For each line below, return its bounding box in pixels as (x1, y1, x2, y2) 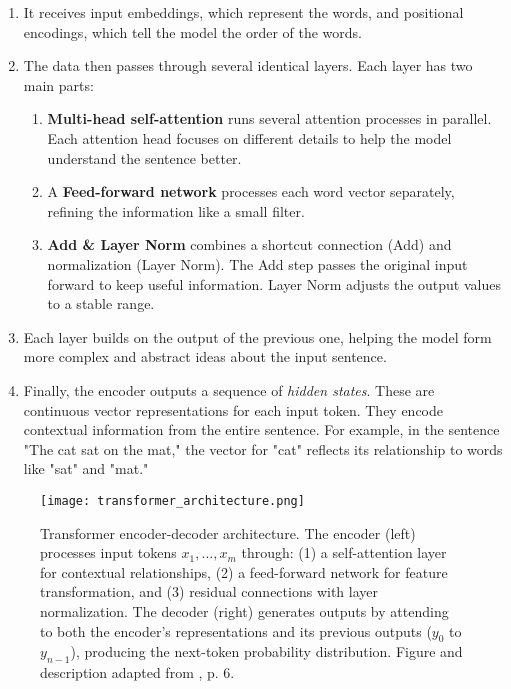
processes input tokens (40, 542, 177, 563)
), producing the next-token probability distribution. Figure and (70, 641, 463, 662)
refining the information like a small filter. (47, 200, 305, 221)
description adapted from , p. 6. (40, 662, 235, 683)
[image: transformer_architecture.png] (40, 493, 305, 508)
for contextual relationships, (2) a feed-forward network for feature (40, 561, 448, 582)
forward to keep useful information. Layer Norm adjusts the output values (47, 273, 501, 294)
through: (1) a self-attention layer (241, 542, 447, 563)
